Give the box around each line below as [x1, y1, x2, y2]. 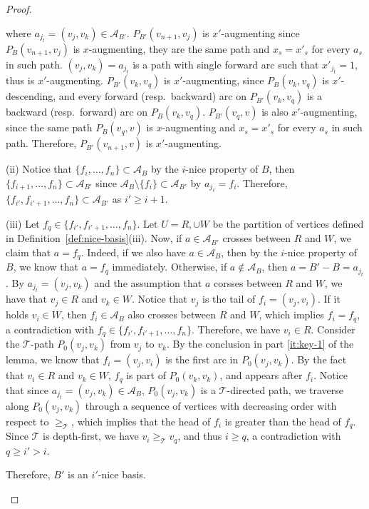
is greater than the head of [224, 413, 341, 428]
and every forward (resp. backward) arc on [58, 89, 246, 104]
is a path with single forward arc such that [132, 57, 319, 71]
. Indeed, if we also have [80, 244, 186, 259]
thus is [6, 73, 35, 88]
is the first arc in [165, 352, 239, 367]
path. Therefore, [6, 136, 77, 151]
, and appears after [219, 368, 303, 383]
